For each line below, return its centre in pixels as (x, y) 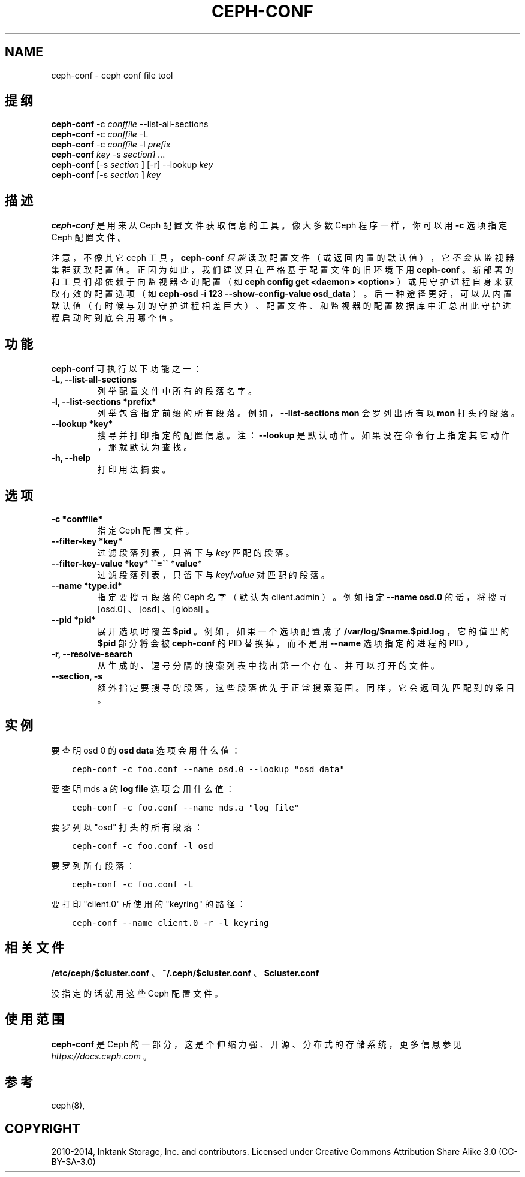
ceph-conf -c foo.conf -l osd (142, 846)
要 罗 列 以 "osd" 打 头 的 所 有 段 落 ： (127, 827)
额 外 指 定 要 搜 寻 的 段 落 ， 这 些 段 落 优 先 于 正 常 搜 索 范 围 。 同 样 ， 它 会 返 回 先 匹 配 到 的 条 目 (306, 687)
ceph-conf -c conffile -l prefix (111, 145)
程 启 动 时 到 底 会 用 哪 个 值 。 (114, 318)
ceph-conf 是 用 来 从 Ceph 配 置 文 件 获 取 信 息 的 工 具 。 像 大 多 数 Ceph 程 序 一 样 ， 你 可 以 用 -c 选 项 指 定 (279, 225)
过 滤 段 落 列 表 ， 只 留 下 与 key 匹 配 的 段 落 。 (196, 552)
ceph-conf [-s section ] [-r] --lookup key (132, 165)
